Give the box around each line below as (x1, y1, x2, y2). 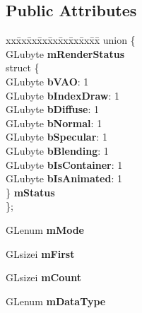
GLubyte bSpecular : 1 (6, 129, 107, 144)
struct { (6, 60, 40, 75)
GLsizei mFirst (6, 246, 75, 261)
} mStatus (6, 184, 55, 199)
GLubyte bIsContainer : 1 (6, 157, 123, 172)
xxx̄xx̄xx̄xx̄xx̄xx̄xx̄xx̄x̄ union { (6, 33, 136, 47)
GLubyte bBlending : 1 (6, 143, 109, 158)
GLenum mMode (6, 222, 84, 237)
